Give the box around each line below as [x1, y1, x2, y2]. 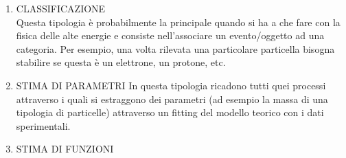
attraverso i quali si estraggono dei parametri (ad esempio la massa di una [16, 91, 328, 106]
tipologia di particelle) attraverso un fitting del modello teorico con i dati [16, 105, 324, 120]
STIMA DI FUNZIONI [16, 142, 114, 156]
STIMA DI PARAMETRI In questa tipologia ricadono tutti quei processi [16, 78, 326, 92]
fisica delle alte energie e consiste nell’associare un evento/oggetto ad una [16, 28, 325, 43]
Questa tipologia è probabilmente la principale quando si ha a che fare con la [16, 14, 341, 29]
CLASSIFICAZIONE [16, 1, 106, 15]
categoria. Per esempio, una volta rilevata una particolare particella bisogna [16, 41, 335, 56]
